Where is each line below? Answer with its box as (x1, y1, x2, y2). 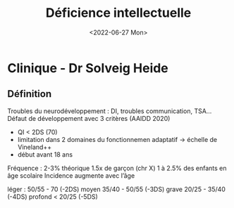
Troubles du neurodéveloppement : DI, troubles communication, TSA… (7, 107, 212, 115)
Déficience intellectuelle (45, 5, 192, 21)
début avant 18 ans (17, 150, 73, 159)
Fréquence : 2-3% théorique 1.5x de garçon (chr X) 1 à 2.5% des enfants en (7, 164, 227, 172)
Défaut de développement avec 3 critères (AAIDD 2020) (7, 114, 171, 122)
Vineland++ (17, 143, 51, 151)
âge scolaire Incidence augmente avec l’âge (7, 171, 135, 180)
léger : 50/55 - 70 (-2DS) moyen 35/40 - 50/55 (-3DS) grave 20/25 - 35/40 (7, 185, 226, 193)
